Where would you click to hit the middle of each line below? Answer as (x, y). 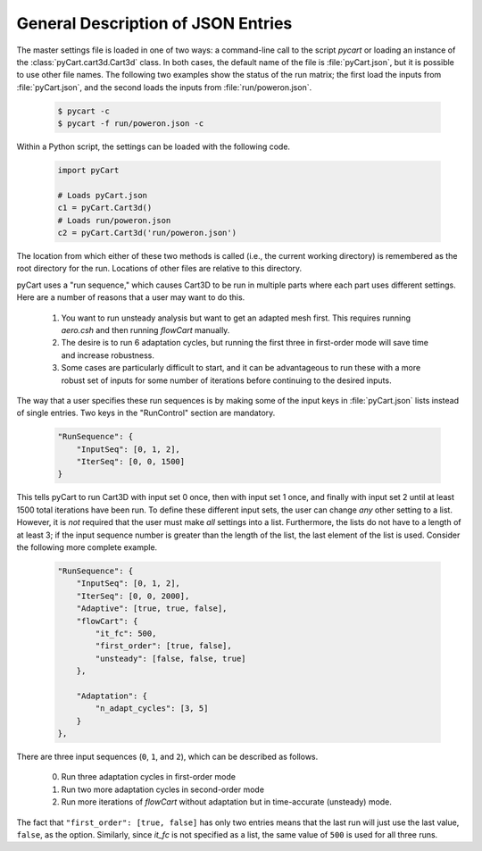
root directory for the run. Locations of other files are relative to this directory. (159, 269)
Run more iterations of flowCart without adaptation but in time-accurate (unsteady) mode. (227, 802)
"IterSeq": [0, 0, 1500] (131, 462)
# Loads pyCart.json (102, 195)
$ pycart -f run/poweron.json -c (131, 124)
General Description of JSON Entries (154, 23)
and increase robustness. (108, 355)
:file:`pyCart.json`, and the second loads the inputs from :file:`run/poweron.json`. (164, 87)
